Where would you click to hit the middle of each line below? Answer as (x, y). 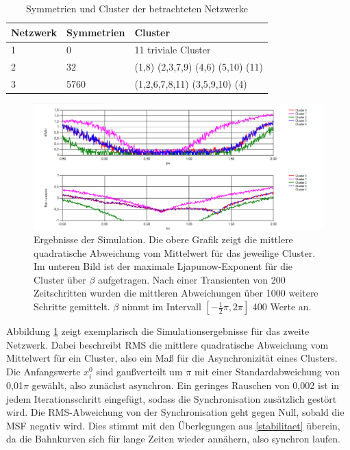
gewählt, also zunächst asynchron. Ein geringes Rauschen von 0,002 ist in (186, 385)
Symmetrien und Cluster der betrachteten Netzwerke (137, 8)
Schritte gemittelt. (72, 307)
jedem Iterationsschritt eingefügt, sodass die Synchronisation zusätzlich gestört (172, 398)
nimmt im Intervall (161, 307)
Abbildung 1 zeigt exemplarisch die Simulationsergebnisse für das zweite (158, 331)
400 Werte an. (282, 307)
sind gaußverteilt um (139, 371)
